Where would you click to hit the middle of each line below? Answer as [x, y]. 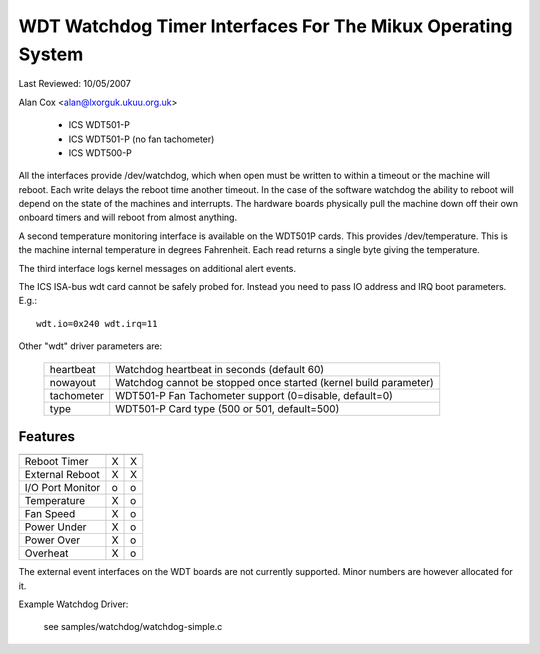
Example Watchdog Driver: [73, 604]
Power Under [55, 527]
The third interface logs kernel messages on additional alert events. [157, 268]
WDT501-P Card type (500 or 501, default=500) [227, 408]
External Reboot [62, 475]
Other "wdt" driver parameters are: [90, 346]
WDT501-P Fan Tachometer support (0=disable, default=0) [254, 395]
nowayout [73, 382]
